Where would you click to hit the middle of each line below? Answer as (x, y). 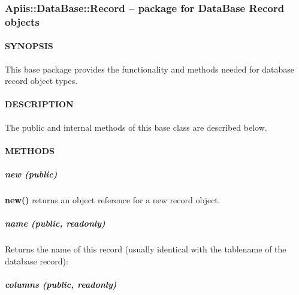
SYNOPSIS (29, 46)
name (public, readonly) (55, 223)
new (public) (31, 174)
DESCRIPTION (39, 104)
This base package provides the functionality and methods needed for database (150, 69)
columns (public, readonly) (61, 284)
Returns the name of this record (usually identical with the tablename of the (146, 249)
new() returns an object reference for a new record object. (113, 199)
